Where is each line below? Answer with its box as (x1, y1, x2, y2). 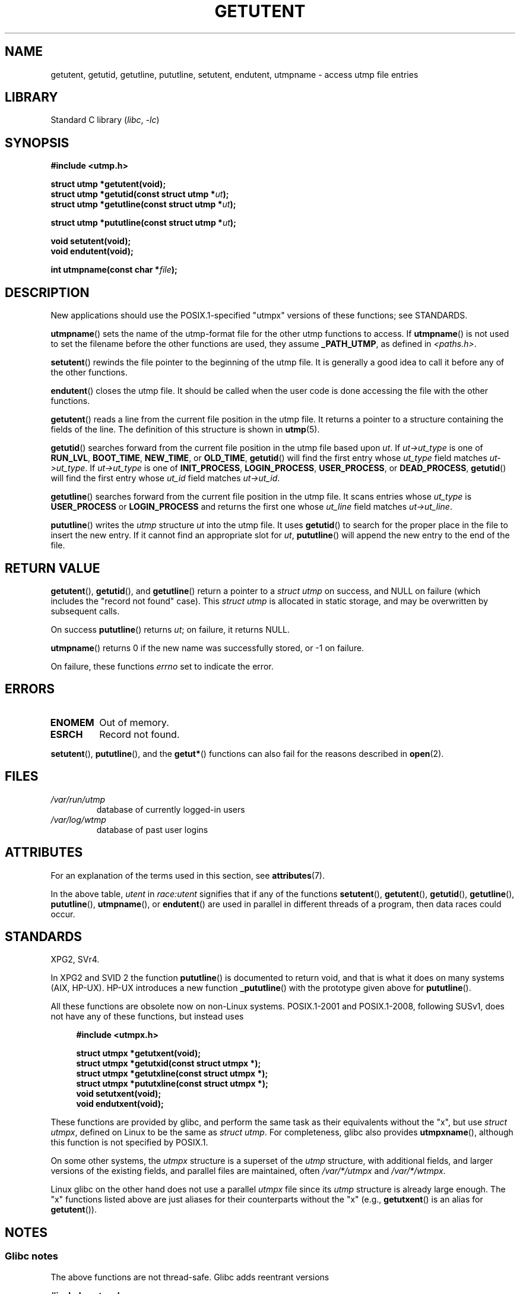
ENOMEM (50, 716, 94, 728)
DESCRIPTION (5, 285, 90, 300)
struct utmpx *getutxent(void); (76, 1048, 201, 1059)
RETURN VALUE (5, 560, 100, 576)
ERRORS (5, 681, 55, 697)
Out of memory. (99, 716, 169, 728)
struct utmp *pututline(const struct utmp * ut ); (50, 217, 236, 228)
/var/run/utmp (50, 794, 106, 804)
